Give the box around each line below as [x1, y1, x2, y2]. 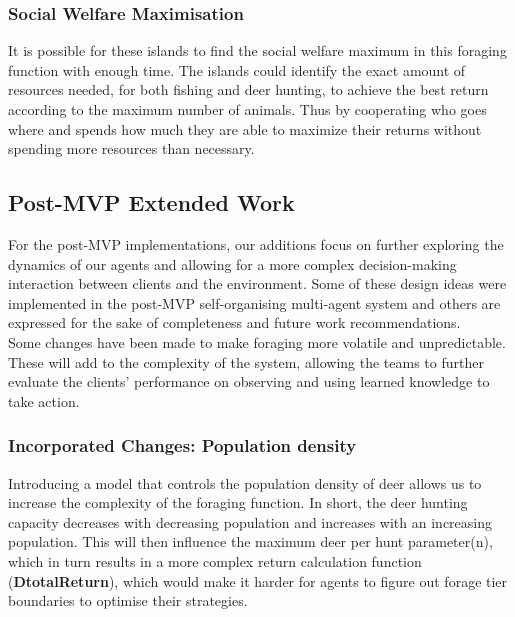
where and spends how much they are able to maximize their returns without [8, 118, 482, 139]
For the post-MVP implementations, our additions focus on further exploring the [8, 233, 504, 254]
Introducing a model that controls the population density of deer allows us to [8, 472, 482, 493]
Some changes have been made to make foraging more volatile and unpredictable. [8, 331, 506, 352]
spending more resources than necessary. [8, 138, 255, 159]
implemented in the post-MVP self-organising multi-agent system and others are [8, 292, 501, 313]
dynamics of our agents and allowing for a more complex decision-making [8, 253, 457, 274]
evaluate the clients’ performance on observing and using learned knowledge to [8, 371, 490, 392]
